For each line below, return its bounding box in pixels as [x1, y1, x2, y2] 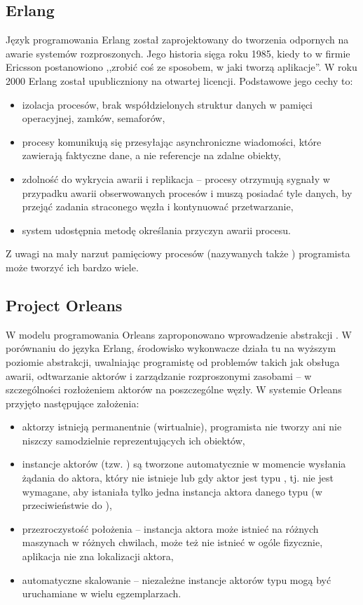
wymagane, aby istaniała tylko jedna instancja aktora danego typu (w [22, 484, 322, 498]
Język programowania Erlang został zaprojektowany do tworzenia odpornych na [6, 32, 349, 47]
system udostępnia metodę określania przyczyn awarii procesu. [22, 222, 291, 237]
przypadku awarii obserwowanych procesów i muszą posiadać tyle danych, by [22, 185, 352, 200]
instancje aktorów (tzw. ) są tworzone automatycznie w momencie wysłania [22, 456, 346, 471]
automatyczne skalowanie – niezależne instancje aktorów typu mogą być [22, 572, 331, 587]
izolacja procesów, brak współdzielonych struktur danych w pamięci [22, 97, 313, 111]
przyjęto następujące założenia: [6, 395, 139, 410]
